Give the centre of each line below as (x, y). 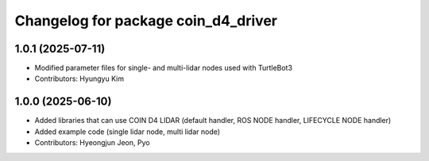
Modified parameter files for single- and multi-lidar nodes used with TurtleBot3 (164, 68)
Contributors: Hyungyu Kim (79, 79)
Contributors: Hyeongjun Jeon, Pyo (92, 143)
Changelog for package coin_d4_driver (146, 21)
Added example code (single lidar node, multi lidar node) (128, 132)
